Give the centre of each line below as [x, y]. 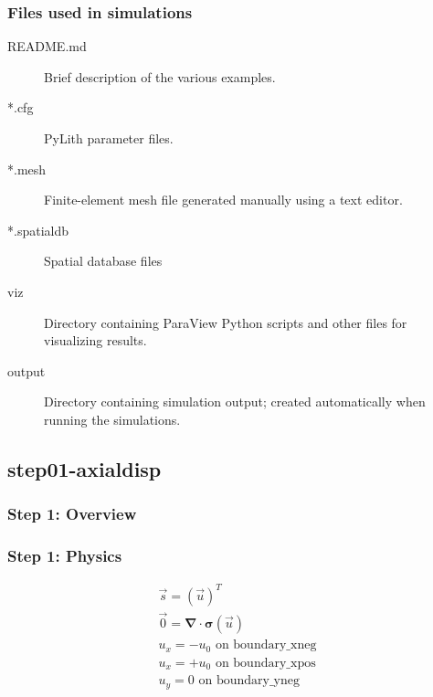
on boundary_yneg [249, 681]
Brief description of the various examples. [160, 76]
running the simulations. [112, 419]
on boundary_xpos [265, 663]
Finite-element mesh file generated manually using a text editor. [223, 200]
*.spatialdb [38, 230]
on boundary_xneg [266, 645]
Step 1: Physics [65, 556]
